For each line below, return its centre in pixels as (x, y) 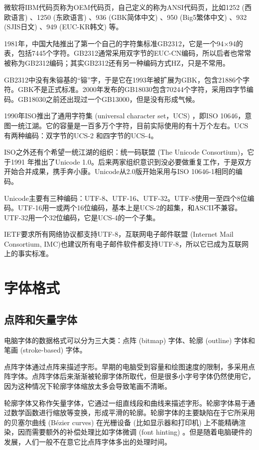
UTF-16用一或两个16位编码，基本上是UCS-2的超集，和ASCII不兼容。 (130, 208)
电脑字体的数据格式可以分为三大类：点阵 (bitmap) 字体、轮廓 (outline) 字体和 (130, 340)
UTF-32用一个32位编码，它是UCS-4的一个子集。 (82, 217)
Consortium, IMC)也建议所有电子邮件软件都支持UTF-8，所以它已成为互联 (123, 243)
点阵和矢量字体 (41, 319)
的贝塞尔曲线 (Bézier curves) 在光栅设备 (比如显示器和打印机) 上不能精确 (122, 422)
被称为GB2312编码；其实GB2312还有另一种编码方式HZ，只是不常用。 (117, 62)
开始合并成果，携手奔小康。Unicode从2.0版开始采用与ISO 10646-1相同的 (120, 171)
